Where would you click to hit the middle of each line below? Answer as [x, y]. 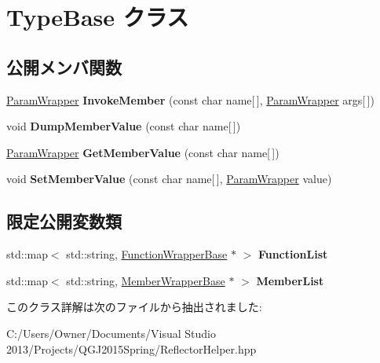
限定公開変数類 [64, 221]
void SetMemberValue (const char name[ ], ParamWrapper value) [169, 179]
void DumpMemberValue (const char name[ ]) [124, 126]
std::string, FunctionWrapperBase [147, 254]
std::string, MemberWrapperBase [146, 280]
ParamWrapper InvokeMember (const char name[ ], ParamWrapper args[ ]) [190, 99]
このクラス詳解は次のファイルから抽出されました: [134, 307]
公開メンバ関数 [64, 66]
